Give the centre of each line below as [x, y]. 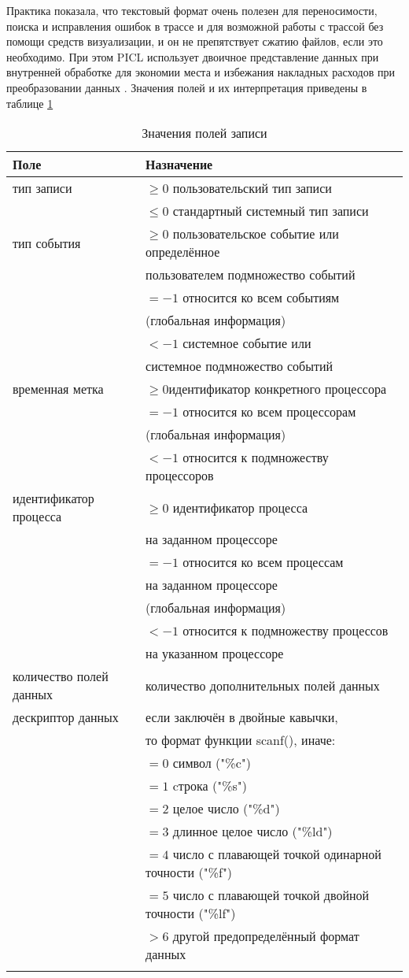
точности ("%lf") [191, 913]
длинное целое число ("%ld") [252, 832]
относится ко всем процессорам [269, 412]
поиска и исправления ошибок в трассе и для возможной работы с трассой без [195, 26]
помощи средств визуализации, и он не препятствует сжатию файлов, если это [195, 41]
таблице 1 [30, 103]
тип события [47, 243]
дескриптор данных [66, 717]
